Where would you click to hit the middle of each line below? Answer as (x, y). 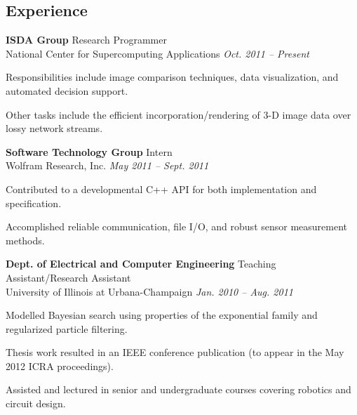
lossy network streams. (54, 128)
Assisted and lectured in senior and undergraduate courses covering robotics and (178, 389)
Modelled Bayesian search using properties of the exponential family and (162, 315)
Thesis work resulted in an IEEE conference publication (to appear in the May (175, 352)
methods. (25, 240)
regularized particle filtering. (67, 328)
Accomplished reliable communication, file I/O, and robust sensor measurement (177, 226)
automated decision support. (67, 90)
